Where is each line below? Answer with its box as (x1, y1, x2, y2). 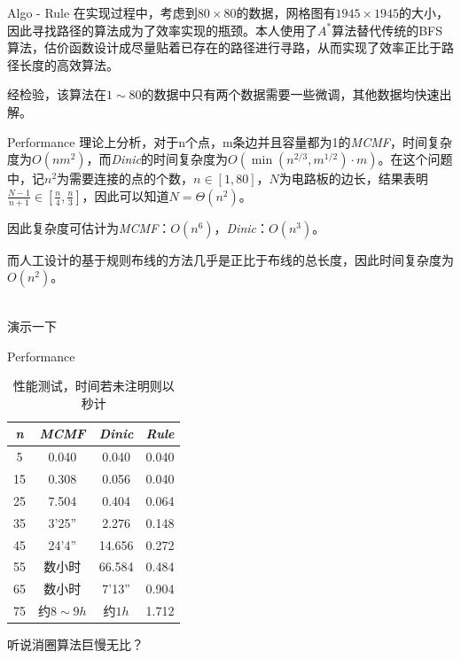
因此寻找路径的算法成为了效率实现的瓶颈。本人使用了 (7, 20, 317, 39)
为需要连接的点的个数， (57, 169, 194, 188)
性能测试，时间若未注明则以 (12, 376, 175, 395)
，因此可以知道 (82, 186, 169, 205)
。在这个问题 (378, 150, 453, 168)
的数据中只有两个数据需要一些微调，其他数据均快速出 (141, 85, 452, 104)
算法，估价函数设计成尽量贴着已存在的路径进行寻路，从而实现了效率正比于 (7, 38, 441, 57)
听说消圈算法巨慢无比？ (7, 635, 144, 654)
